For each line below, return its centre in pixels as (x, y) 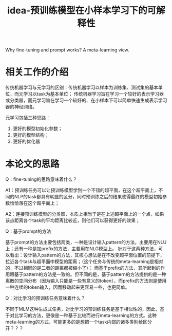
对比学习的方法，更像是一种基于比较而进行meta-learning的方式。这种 (83, 315)
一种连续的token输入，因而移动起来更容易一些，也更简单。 (68, 287)
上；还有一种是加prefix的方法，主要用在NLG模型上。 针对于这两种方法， (82, 249)
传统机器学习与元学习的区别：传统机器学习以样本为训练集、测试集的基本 (82, 87)
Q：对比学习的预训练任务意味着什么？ (45, 298)
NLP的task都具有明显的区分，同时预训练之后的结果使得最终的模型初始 (88, 197)
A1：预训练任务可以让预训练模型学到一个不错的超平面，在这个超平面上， (82, 190)
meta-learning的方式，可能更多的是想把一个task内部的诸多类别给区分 (79, 322)
